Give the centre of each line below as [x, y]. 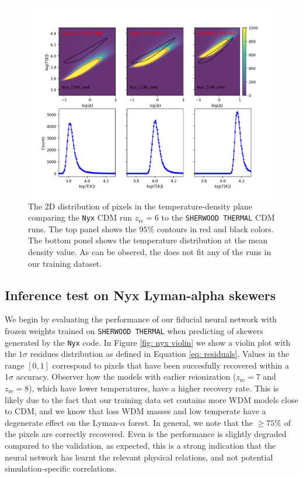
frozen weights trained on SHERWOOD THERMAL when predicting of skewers [134, 330]
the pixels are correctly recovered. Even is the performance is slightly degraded [146, 434]
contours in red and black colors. [215, 228]
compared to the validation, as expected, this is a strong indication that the [140, 445]
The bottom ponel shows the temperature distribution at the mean [148, 240]
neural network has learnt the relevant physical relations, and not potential [139, 457]
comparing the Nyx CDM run [80, 217]
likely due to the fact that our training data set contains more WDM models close [151, 399]
